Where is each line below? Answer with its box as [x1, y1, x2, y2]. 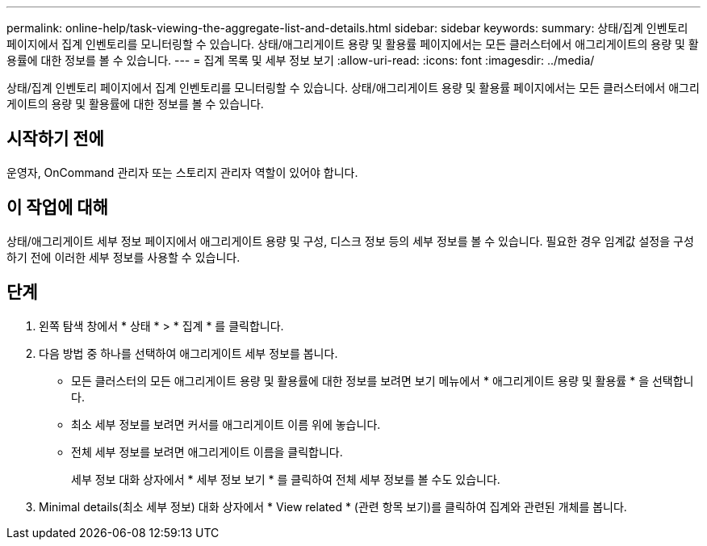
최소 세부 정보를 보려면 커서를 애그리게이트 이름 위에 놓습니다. [71, 417, 381, 431]
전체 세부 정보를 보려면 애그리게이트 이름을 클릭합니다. [71, 444, 343, 459]
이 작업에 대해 [6, 197, 108, 218]
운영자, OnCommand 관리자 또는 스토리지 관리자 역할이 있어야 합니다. [6, 165, 358, 179]
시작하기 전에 [6, 128, 104, 149]
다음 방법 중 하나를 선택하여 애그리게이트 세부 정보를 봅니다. [39, 346, 338, 360]
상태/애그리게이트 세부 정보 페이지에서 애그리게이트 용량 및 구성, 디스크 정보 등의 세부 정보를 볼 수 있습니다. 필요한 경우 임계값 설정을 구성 [6, 233, 694, 248]
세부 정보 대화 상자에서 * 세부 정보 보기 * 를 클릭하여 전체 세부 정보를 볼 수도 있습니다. [71, 472, 500, 486]
